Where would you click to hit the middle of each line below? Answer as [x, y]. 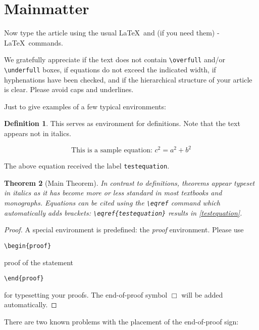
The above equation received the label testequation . [87, 166]
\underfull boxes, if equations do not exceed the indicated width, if [110, 69]
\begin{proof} [28, 246]
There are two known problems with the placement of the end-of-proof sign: [121, 321]
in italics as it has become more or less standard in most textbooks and [113, 193]
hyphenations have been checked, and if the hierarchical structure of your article [128, 79]
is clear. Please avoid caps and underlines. [69, 89]
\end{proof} [24, 279]
